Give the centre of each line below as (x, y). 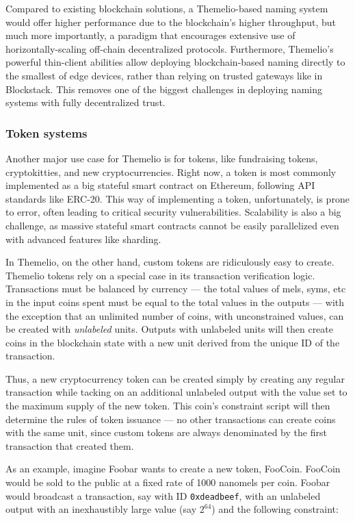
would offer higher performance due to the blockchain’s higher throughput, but (171, 22)
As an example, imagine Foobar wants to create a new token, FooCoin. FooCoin (173, 469)
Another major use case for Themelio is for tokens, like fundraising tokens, (162, 158)
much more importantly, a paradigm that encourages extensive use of (150, 35)
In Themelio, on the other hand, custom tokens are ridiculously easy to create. (170, 262)
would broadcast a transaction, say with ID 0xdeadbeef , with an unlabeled (163, 495)
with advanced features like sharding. (83, 239)
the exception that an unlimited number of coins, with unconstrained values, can (175, 315)
